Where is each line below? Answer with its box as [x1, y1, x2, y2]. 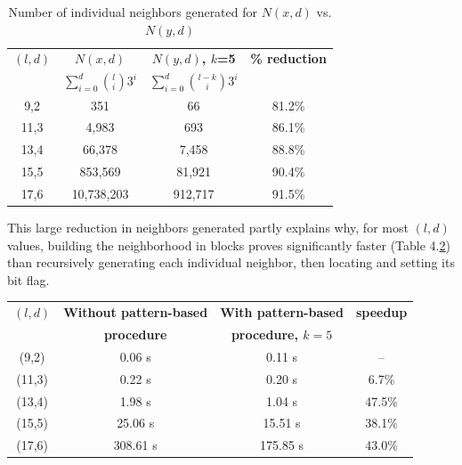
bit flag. [7, 270, 50, 289]
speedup [355, 303, 408, 322]
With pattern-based [220, 303, 344, 322]
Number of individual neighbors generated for [8, 3, 257, 20]
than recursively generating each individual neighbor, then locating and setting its [7, 253, 455, 272]
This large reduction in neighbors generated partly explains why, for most [7, 218, 409, 236]
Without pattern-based [63, 303, 208, 322]
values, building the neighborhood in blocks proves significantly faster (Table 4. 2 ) [7, 235, 450, 254]
